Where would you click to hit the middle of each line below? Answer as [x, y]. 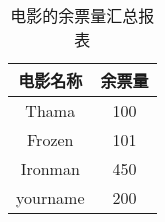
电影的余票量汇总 [74, 15]
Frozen [50, 139]
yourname [50, 197]
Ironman [50, 168]
